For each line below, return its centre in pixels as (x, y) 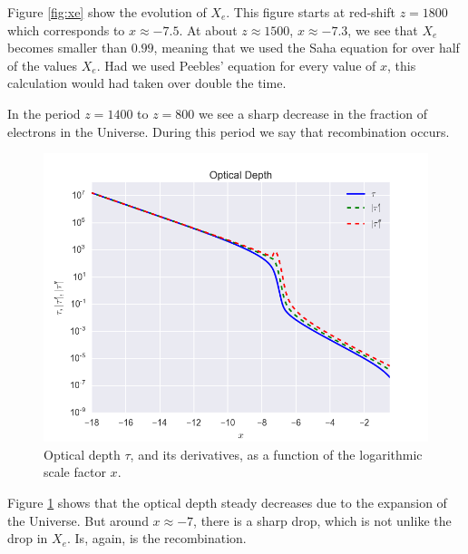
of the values (43, 65)
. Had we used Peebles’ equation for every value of (236, 65)
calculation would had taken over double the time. (147, 83)
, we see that (383, 29)
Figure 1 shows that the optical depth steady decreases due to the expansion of (227, 502)
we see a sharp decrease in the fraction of (313, 113)
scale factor (75, 472)
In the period (44, 113)
